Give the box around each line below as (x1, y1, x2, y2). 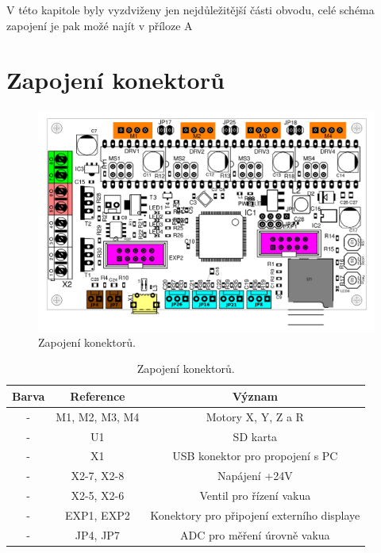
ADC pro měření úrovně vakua (180, 526, 330, 543)
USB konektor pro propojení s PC (172, 447, 338, 464)
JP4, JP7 (75, 526, 120, 543)
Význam (232, 387, 278, 404)
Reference (70, 387, 125, 404)
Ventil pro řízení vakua (199, 487, 311, 504)
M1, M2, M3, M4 (56, 408, 140, 424)
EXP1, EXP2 (65, 506, 130, 523)
